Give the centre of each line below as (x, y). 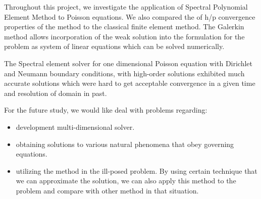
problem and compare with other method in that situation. (107, 190)
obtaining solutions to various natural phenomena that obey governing (125, 144)
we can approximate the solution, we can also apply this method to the (126, 181)
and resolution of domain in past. (56, 93)
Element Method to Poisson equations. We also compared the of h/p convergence (130, 16)
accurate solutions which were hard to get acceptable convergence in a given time (130, 83)
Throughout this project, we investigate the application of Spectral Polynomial (126, 7)
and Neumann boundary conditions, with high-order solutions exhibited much (124, 73)
